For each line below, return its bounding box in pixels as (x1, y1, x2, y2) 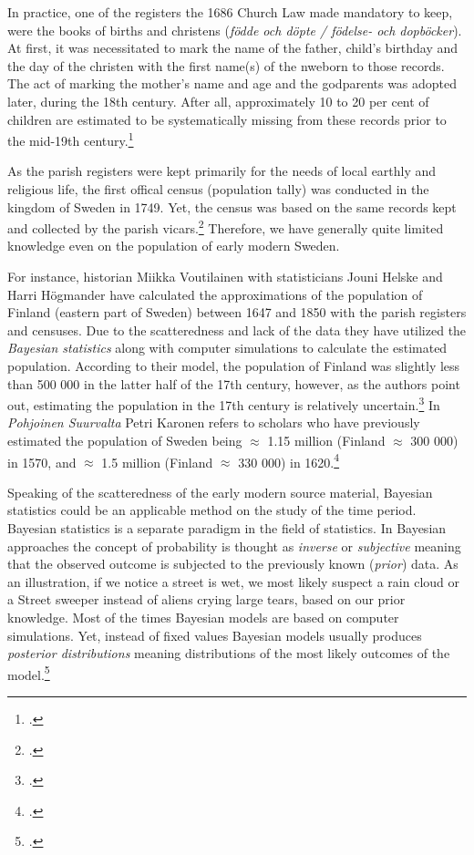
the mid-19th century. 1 (7, 129, 134, 149)
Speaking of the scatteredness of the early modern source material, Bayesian (7, 482, 433, 501)
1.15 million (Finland (267, 431, 386, 450)
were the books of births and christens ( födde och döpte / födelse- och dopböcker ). (7, 20, 462, 39)
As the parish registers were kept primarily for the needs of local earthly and (7, 161, 437, 180)
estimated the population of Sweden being (7, 431, 242, 450)
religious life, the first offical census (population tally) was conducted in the (7, 180, 429, 198)
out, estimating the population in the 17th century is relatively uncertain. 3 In (7, 393, 440, 414)
